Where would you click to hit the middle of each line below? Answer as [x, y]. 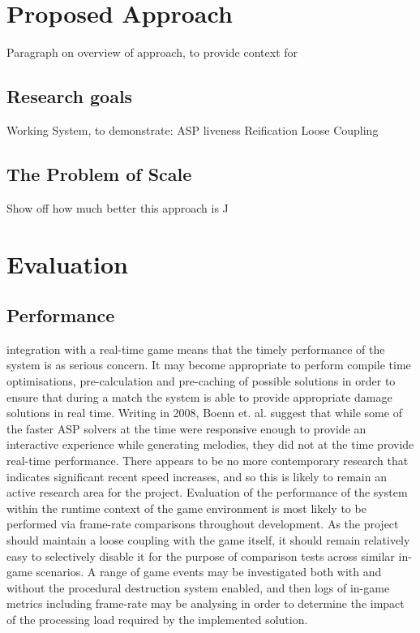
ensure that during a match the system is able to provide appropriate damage [199, 396]
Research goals [70, 96]
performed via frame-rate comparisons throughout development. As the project [203, 524]
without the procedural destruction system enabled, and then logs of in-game [198, 587]
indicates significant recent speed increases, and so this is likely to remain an [197, 476]
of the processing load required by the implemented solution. [157, 619]
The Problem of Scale [99, 173]
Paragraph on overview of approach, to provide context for [152, 52]
